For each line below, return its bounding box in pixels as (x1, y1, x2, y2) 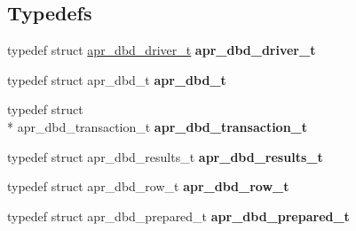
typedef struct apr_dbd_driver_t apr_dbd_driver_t (7, 41, 316, 59)
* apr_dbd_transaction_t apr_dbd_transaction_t (7, 117, 308, 135)
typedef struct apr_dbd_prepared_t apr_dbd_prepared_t (7, 206, 350, 225)
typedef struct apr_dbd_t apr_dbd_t (7, 70, 226, 89)
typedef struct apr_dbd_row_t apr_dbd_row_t (7, 177, 289, 196)
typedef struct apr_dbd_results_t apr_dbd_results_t (7, 147, 323, 166)
